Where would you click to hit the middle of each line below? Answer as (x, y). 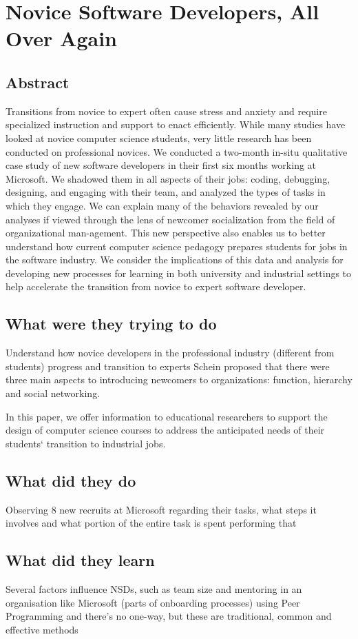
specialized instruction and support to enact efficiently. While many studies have (176, 124)
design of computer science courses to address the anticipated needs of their (165, 430)
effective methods (42, 629)
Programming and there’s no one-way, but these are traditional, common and (169, 616)
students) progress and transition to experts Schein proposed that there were (168, 366)
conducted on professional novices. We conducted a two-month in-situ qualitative (177, 151)
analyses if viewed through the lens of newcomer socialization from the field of (170, 219)
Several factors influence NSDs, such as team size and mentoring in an (154, 589)
